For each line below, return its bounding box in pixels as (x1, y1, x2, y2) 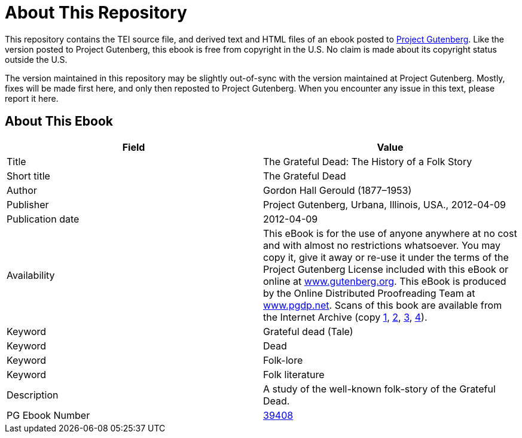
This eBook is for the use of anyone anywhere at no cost (263, 227, 517, 239)
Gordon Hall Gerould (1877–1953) (263, 184, 412, 196)
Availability (7, 269, 55, 281)
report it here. (5, 93, 59, 104)
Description (7, 388, 59, 401)
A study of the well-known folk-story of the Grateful (263, 382, 496, 395)
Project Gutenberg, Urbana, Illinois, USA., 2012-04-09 (263, 198, 506, 211)
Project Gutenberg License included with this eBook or (263, 263, 509, 275)
